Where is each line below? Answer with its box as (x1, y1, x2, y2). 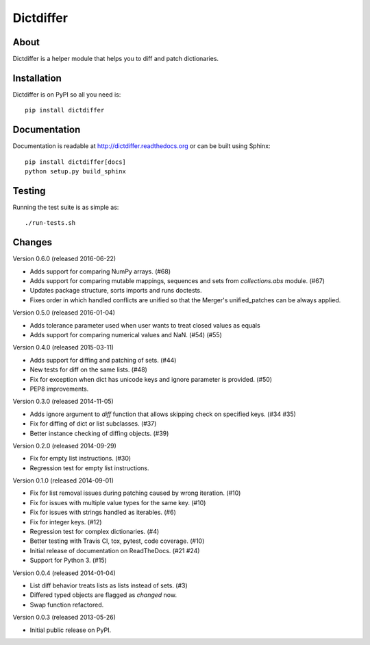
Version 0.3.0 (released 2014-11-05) (12, 398, 114, 406)
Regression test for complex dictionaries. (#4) (29, 528, 160, 536)
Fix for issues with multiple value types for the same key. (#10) (29, 498, 206, 507)
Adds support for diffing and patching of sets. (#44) (29, 356, 177, 364)
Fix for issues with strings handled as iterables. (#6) (29, 508, 176, 517)
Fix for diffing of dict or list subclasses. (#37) (29, 419, 157, 428)
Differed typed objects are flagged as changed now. (29, 591, 177, 599)
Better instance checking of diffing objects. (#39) (29, 429, 169, 437)
